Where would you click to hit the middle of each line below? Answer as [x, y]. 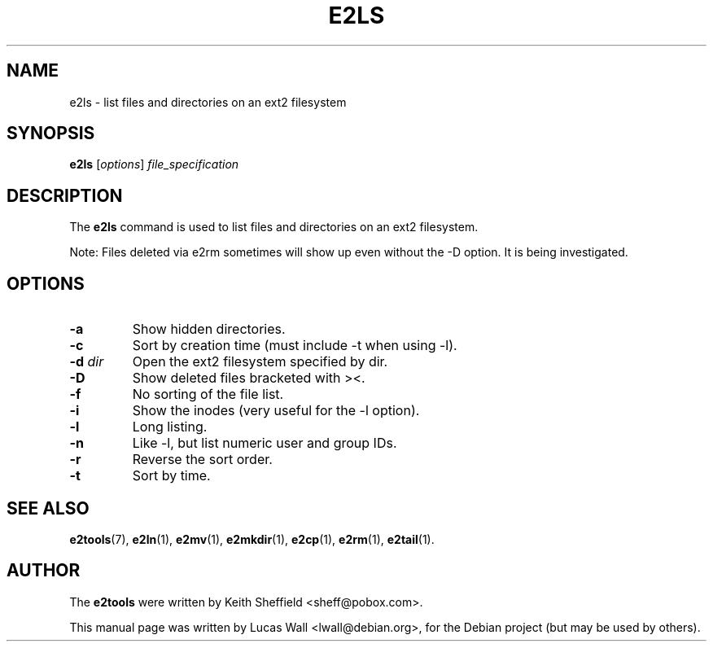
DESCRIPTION [65, 195]
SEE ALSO [48, 508]
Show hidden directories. [209, 329]
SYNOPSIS [51, 134]
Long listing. [170, 427]
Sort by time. [171, 476]
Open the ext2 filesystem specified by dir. [260, 362]
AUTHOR [44, 571]
